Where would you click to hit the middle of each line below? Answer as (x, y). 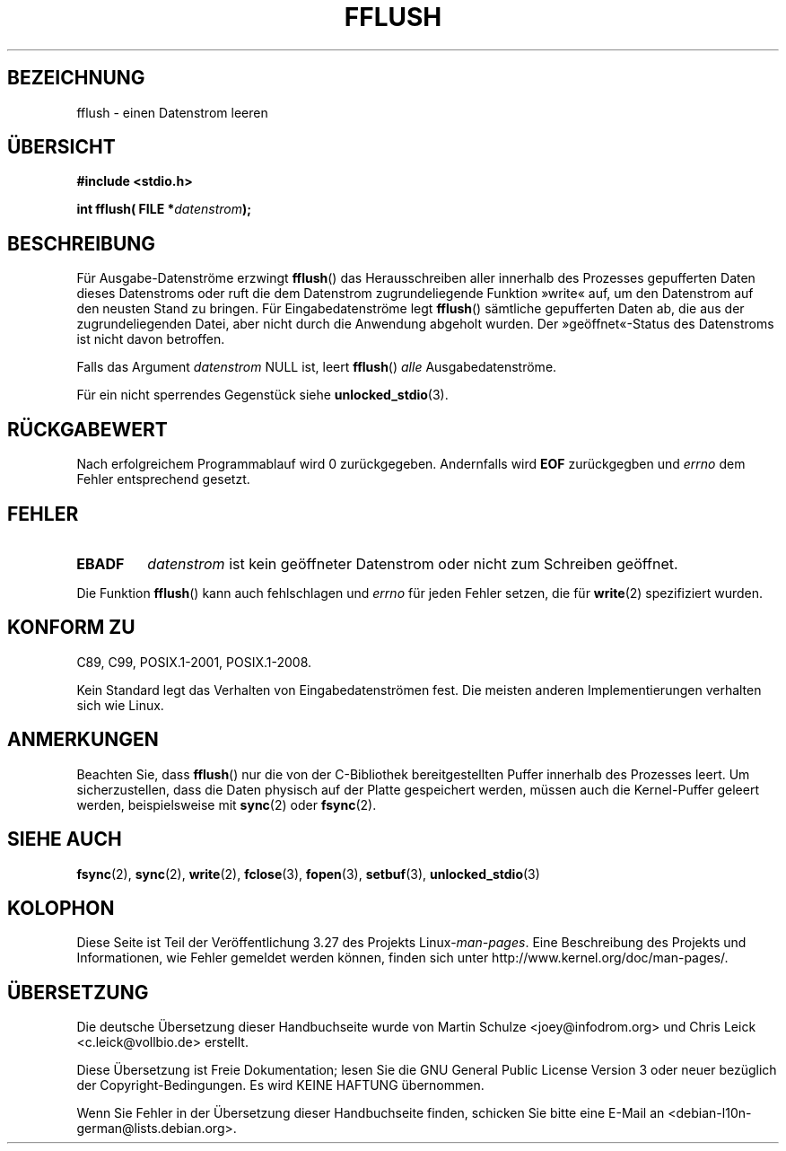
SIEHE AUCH (65, 839)
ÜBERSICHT (61, 147)
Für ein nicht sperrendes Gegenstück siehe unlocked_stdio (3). (262, 395)
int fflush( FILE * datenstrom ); (164, 209)
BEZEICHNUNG (76, 78)
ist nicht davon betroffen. (151, 339)
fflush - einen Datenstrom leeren (172, 112)
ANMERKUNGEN (83, 740)
